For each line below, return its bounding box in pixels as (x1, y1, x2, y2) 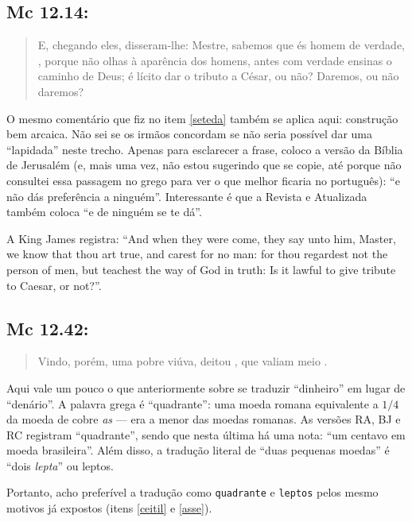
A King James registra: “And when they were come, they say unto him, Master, (6, 230, 396, 246)
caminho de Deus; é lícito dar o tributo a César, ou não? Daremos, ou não (37, 68, 399, 84)
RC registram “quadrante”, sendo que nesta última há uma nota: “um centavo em (6, 426, 406, 443)
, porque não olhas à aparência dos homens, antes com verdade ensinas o (37, 52, 392, 68)
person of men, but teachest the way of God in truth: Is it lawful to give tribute (6, 261, 396, 277)
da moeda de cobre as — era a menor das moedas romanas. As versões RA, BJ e (6, 411, 401, 427)
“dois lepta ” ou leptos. (6, 457, 114, 474)
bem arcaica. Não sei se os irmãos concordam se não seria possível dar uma (6, 126, 372, 142)
